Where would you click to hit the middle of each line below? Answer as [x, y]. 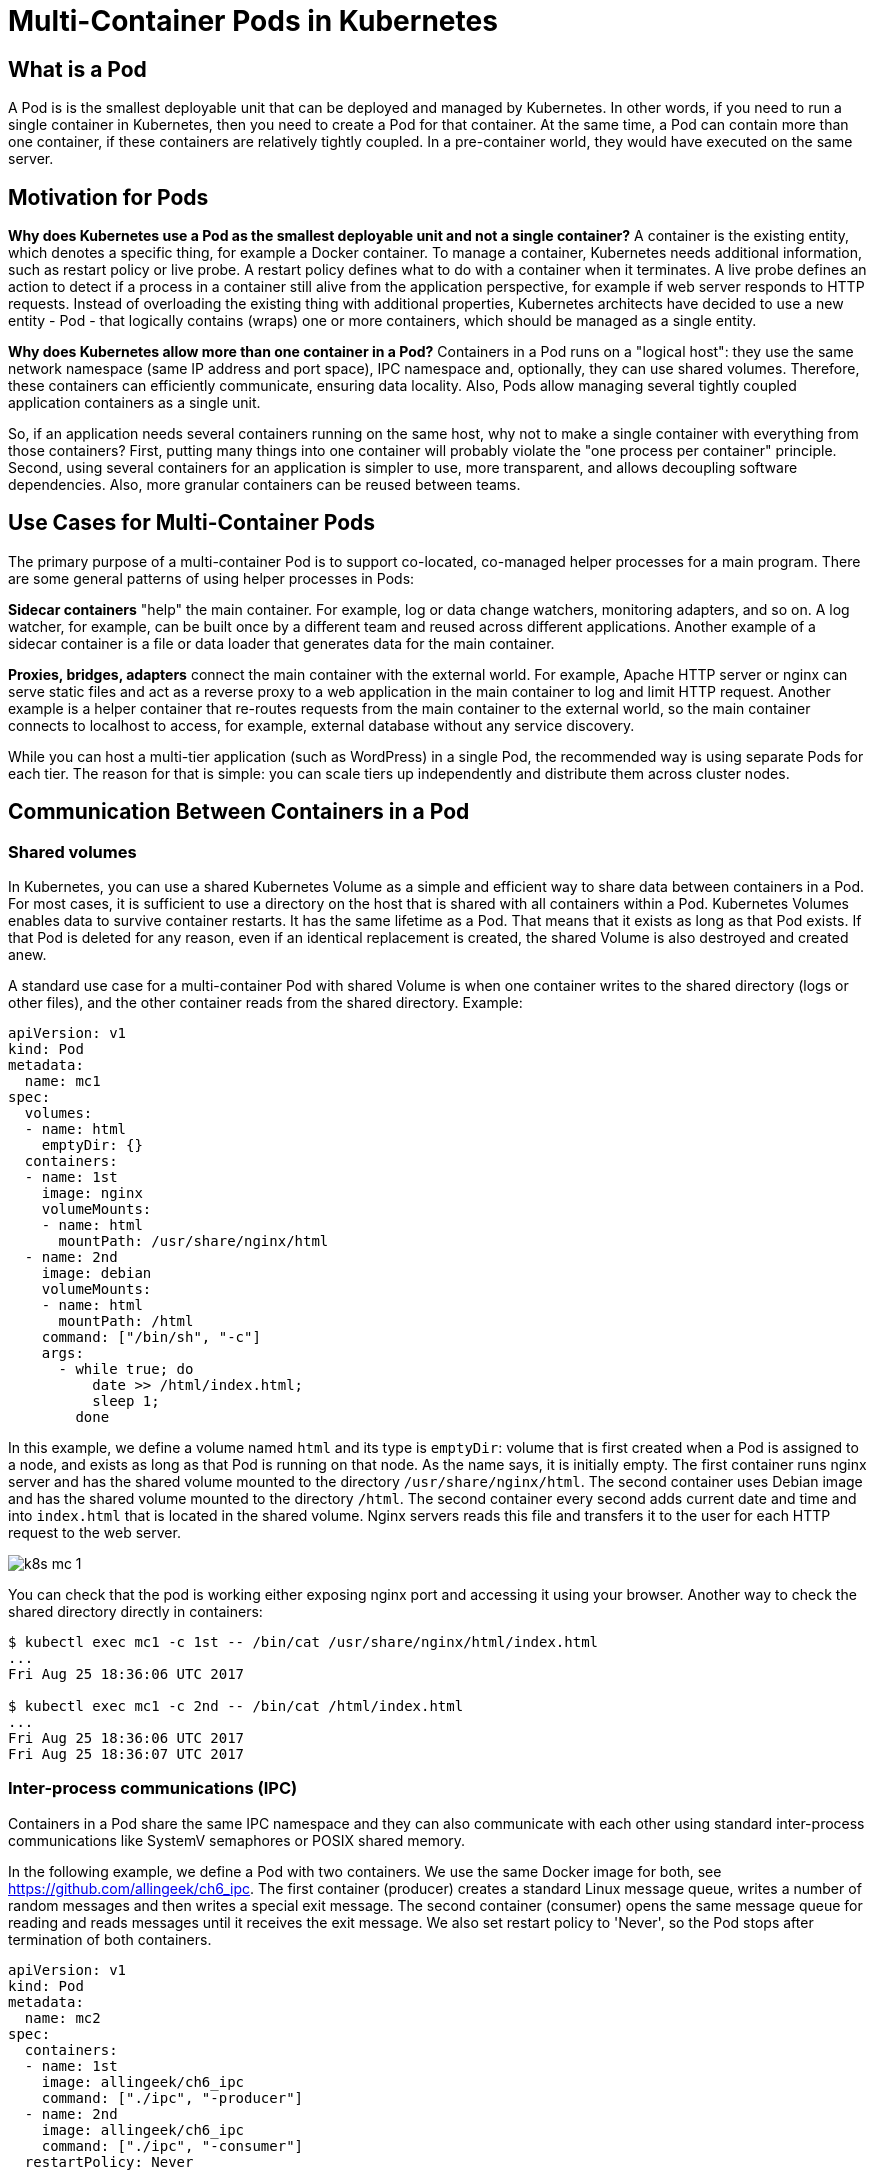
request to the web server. [94, 1533]
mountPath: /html [126, 1321]
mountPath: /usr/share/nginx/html [193, 1241]
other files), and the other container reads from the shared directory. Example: [265, 1003]
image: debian [96, 1273]
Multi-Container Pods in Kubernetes [253, 21]
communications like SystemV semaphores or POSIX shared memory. [237, 1840]
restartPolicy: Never [109, 2161]
